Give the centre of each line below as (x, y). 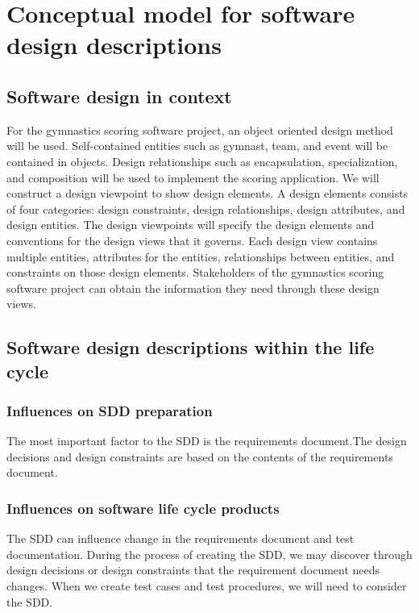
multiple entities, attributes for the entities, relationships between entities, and (201, 256)
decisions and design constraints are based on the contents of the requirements (200, 456)
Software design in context (119, 96)
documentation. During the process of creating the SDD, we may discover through (209, 554)
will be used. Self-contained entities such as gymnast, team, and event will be (197, 146)
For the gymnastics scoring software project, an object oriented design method (200, 129)
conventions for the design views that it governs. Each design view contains (192, 240)
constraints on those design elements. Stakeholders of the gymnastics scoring (195, 272)
